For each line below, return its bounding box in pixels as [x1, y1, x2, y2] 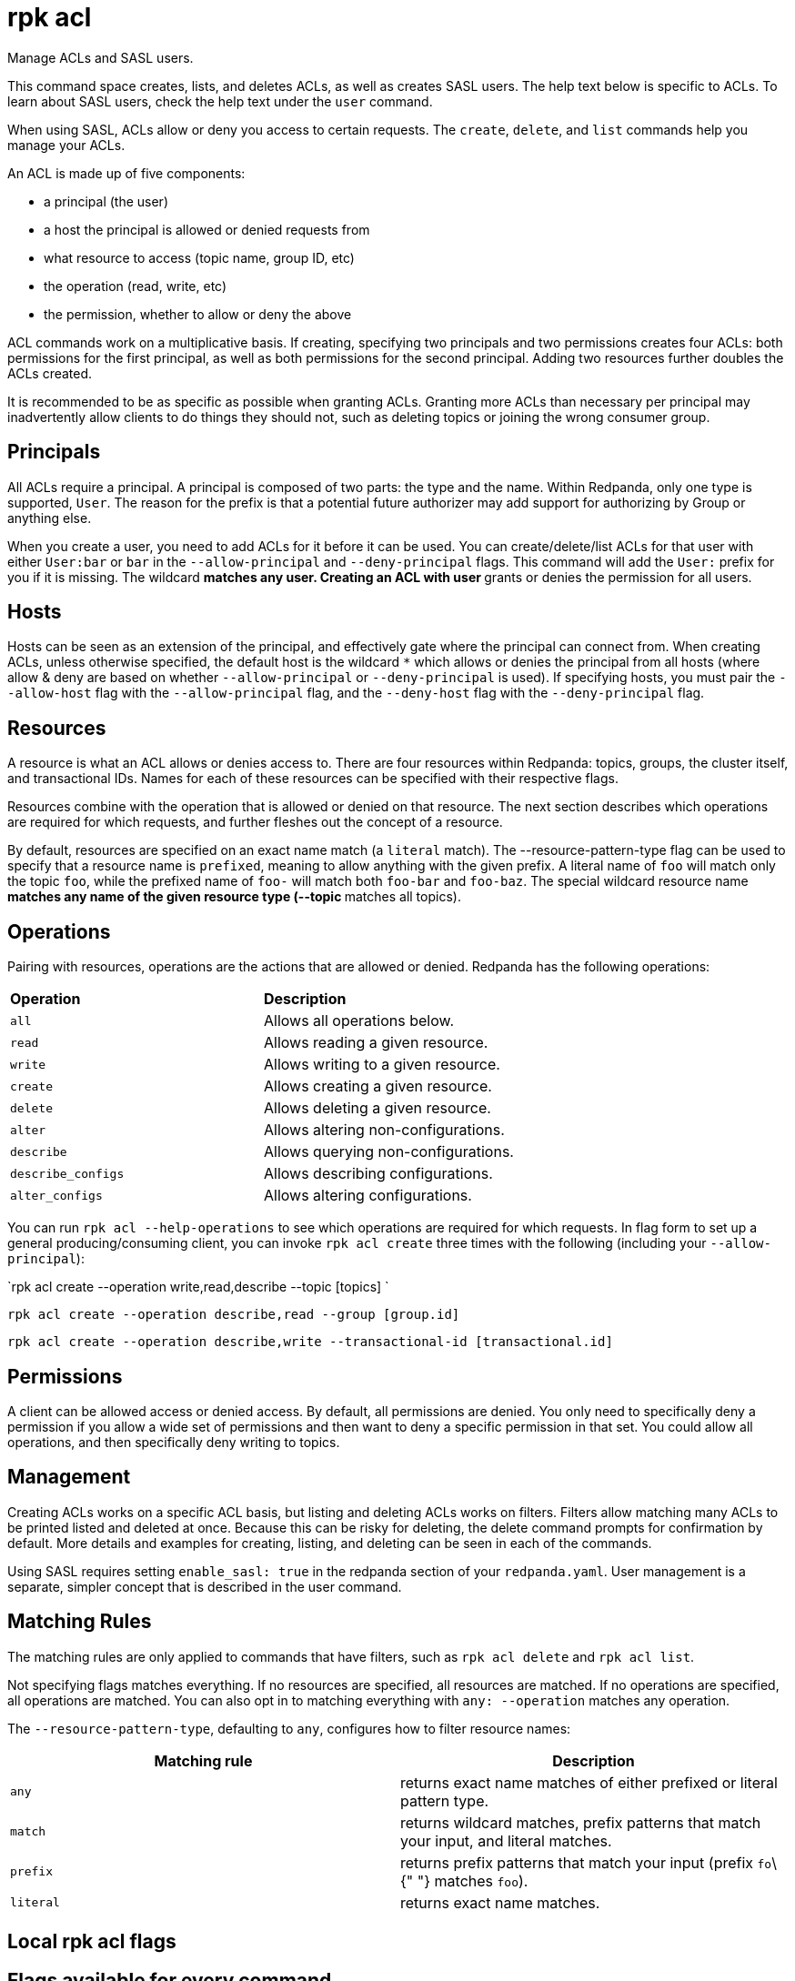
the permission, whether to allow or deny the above [44, 306, 352, 322]
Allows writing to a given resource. [263, 1055, 500, 1074]
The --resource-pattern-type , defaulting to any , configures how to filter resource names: [7, 1720, 571, 1736]
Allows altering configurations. [263, 1186, 472, 1205]
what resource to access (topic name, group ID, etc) [44, 249, 355, 266]
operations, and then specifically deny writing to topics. [7, 1433, 340, 1450]
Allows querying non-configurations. [263, 1142, 514, 1161]
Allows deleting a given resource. [263, 1099, 491, 1118]
